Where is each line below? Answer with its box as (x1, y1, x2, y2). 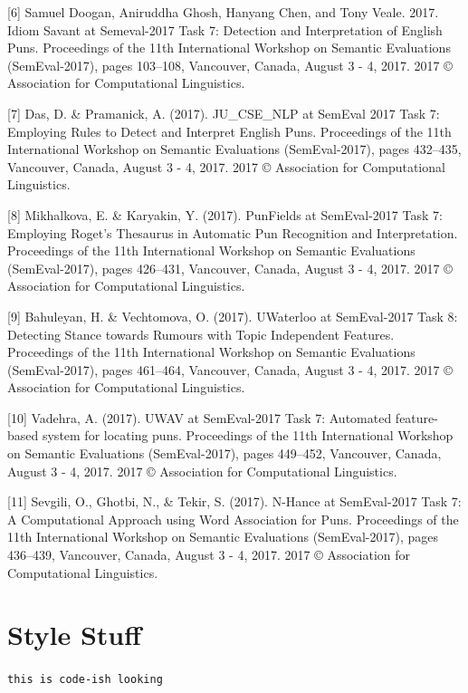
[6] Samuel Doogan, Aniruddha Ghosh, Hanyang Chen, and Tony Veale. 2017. (7, 3, 439, 21)
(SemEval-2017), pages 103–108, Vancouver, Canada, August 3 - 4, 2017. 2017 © (7, 55, 453, 74)
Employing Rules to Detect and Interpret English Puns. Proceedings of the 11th (7, 121, 452, 140)
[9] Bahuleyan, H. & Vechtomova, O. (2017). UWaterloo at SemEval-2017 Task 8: (7, 306, 458, 325)
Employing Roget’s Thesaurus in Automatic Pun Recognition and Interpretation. (7, 223, 458, 242)
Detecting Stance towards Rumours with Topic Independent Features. (7, 324, 395, 343)
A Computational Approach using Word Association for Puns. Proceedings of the (7, 509, 459, 528)
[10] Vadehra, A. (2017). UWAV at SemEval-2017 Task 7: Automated (7, 408, 392, 427)
